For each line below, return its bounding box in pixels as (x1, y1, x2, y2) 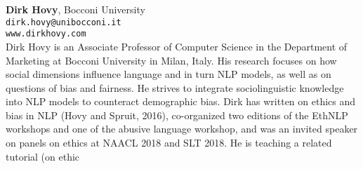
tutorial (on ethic (6, 149, 80, 163)
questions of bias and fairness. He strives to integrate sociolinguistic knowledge (6, 80, 344, 95)
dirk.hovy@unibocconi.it (6, 17, 121, 27)
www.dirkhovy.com (6, 29, 86, 39)
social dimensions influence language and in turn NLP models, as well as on (6, 67, 331, 81)
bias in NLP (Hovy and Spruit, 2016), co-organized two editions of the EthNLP (6, 107, 348, 122)
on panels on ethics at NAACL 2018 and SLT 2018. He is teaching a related (6, 135, 332, 150)
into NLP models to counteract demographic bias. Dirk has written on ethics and (6, 94, 356, 109)
